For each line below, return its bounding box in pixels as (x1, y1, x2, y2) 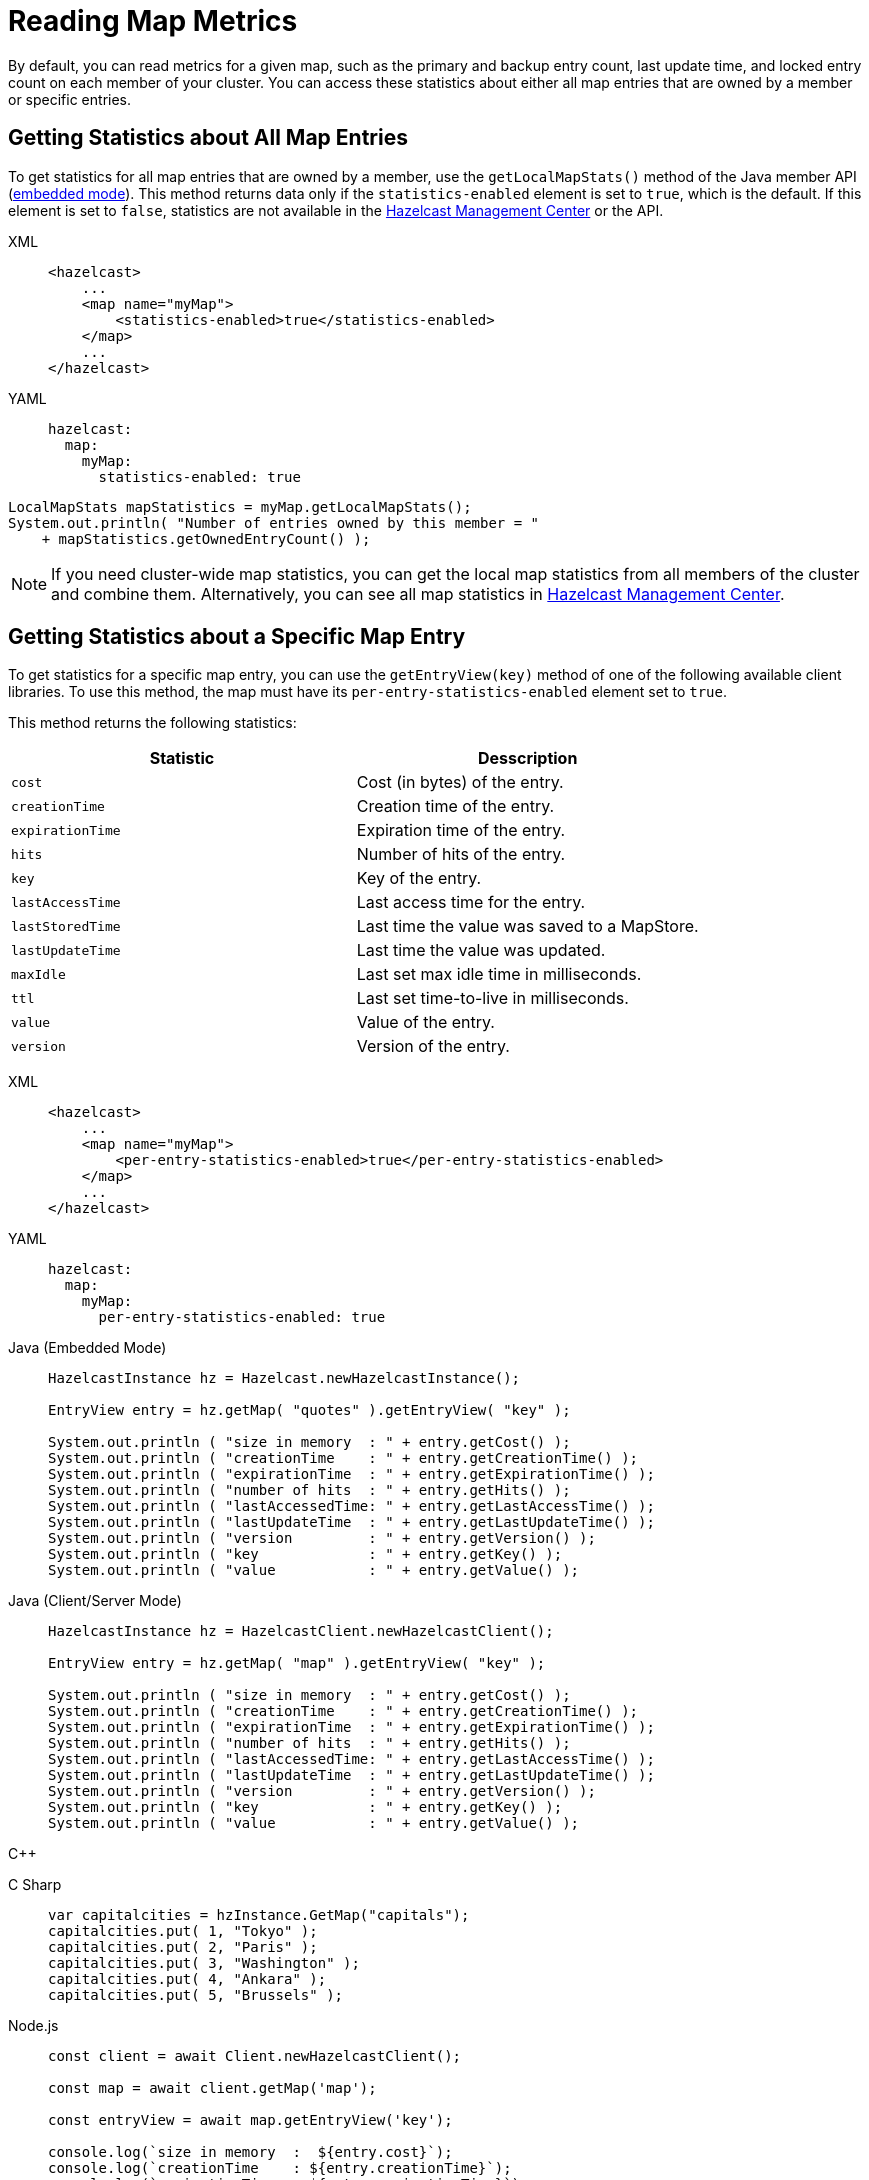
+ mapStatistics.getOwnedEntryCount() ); (41, 530, 371, 547)
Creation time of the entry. (356, 796, 555, 817)
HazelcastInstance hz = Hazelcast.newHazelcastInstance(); (48, 1370, 521, 1387)
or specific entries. (8, 90, 132, 108)
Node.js (8, 2017, 59, 2035)
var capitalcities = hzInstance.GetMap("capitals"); (48, 1907, 470, 1924)
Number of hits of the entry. (356, 844, 566, 865)
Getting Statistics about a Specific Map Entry (8, 624, 466, 650)
